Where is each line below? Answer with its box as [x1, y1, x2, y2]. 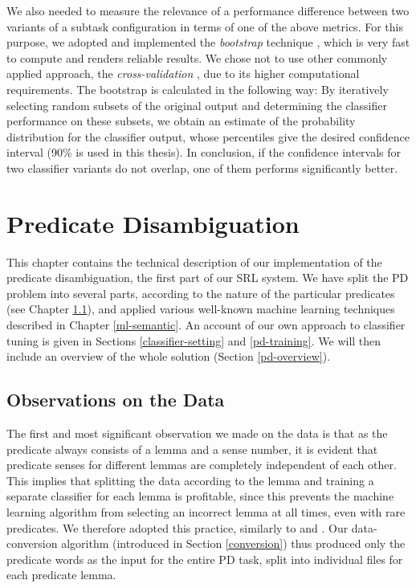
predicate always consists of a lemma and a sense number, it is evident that [6, 440, 378, 457]
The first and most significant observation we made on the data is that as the [6, 425, 388, 442]
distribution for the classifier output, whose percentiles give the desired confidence [6, 128, 410, 145]
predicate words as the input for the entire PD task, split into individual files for [6, 550, 403, 567]
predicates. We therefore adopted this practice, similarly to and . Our [6, 519, 349, 536]
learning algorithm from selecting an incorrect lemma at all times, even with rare [6, 503, 406, 520]
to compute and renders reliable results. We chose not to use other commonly [6, 49, 388, 66]
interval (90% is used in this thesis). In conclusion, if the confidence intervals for [6, 144, 402, 161]
